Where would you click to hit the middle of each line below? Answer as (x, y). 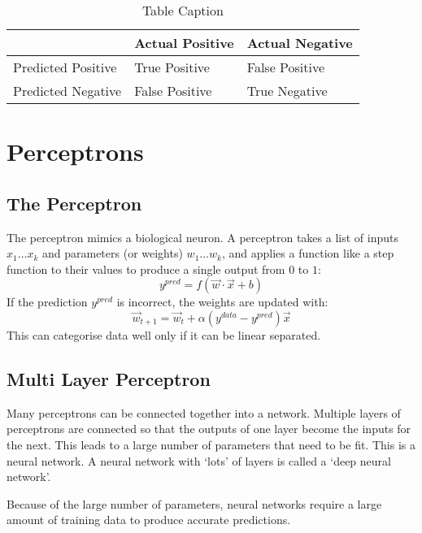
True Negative (287, 91)
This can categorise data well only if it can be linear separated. (164, 334)
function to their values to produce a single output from (146, 269)
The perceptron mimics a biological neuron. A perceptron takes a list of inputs (202, 237)
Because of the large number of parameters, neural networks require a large (194, 503)
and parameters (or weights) (112, 253)
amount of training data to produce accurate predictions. (149, 520)
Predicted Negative (67, 91)
